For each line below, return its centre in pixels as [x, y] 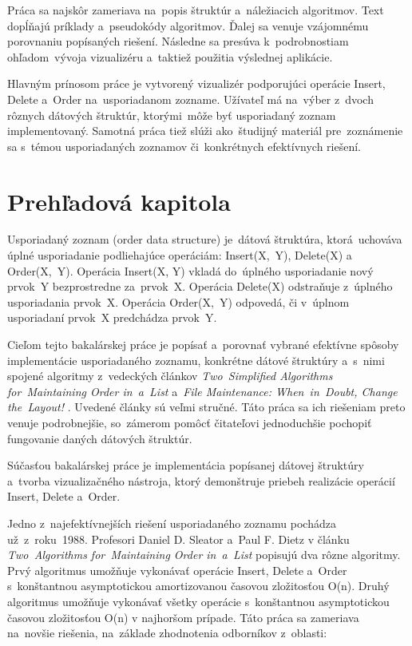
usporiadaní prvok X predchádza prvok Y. [112, 317]
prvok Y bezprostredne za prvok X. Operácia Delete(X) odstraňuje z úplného [200, 286]
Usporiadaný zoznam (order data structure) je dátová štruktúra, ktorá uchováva [205, 239]
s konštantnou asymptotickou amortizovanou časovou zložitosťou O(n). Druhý [198, 586]
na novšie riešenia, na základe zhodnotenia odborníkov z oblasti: [167, 633]
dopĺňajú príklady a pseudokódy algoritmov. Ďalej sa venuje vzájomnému [188, 25]
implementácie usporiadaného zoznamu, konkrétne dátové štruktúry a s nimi [196, 360]
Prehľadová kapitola [119, 201]
